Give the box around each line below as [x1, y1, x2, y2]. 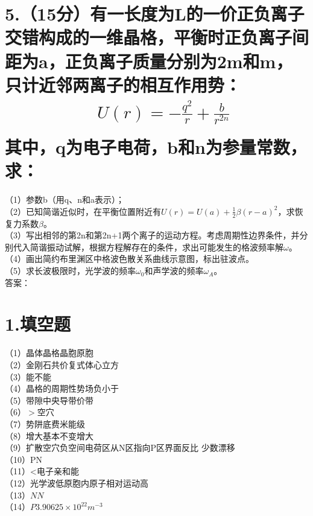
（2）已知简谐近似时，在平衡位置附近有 [5, 205, 161, 217]
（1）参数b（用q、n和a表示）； [5, 193, 124, 206]
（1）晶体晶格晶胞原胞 [5, 346, 93, 359]
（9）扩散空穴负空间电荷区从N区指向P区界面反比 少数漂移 [5, 441, 235, 454]
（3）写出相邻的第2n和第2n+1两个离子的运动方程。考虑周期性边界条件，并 [5, 229, 300, 241]
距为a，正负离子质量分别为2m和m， [5, 48, 293, 73]
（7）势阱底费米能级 [5, 417, 85, 430]
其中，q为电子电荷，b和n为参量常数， [5, 135, 307, 159]
